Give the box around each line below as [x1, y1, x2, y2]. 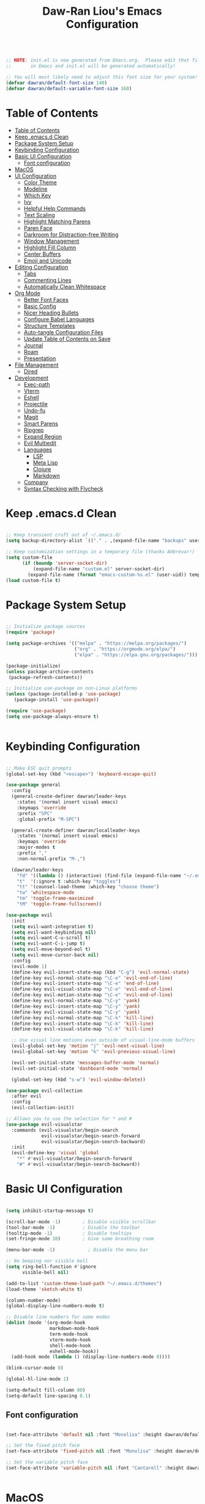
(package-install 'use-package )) [13, 697, 99, 703]
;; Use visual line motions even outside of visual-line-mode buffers [11, 1037, 195, 1043]
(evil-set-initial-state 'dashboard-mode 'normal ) [11, 1065, 143, 1072]
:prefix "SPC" [17, 810, 53, 816]
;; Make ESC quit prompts [6, 765, 72, 771]
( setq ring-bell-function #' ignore [6, 1264, 97, 1270]
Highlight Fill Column [23, 244, 76, 251]
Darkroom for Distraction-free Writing [23, 231, 119, 238]
